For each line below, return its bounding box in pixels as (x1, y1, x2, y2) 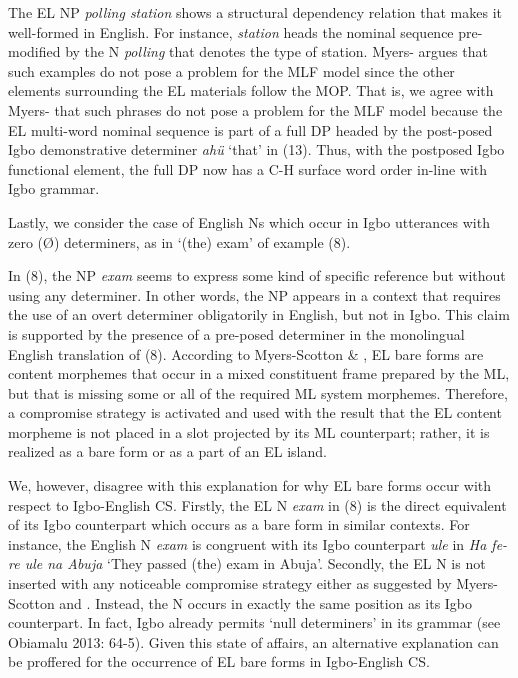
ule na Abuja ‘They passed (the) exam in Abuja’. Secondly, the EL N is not (24, 553, 486, 574)
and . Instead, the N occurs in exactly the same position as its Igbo (59, 592, 473, 613)
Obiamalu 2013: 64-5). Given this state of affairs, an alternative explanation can (8, 631, 499, 652)
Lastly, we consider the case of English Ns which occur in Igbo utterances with (8, 211, 490, 232)
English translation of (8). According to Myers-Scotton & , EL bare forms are (8, 343, 484, 364)
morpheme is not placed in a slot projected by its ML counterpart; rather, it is (8, 421, 490, 442)
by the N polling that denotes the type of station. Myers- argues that (65, 41, 488, 62)
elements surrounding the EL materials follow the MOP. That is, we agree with (8, 80, 494, 101)
